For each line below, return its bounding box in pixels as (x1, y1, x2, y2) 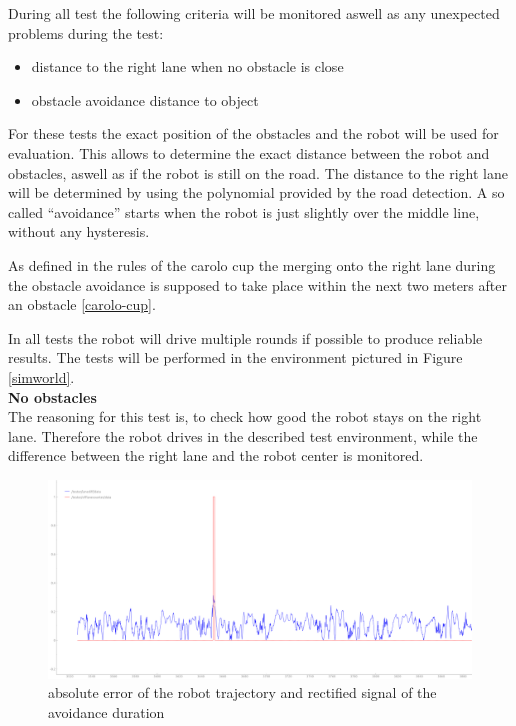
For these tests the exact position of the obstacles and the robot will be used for (8, 123, 499, 144)
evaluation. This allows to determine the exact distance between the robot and (8, 142, 490, 163)
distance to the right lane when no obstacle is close (31, 56, 344, 77)
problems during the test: (8, 22, 164, 43)
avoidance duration (48, 701, 165, 722)
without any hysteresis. (8, 221, 150, 242)
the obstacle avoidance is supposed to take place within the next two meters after (8, 274, 507, 295)
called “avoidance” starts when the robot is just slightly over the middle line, (8, 201, 480, 222)
